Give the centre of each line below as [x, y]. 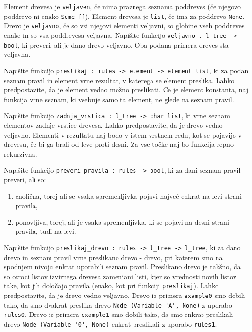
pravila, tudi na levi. [46, 231]
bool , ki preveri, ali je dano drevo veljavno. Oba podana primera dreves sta [116, 44]
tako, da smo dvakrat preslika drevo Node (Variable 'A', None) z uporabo [118, 305]
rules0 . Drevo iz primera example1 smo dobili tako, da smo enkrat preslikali [118, 314]
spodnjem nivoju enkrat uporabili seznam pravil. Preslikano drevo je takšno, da [122, 267]
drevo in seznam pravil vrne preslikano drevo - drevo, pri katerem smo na [113, 257]
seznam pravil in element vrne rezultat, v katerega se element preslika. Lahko [119, 80]
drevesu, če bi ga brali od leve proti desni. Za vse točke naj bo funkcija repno [119, 144]
